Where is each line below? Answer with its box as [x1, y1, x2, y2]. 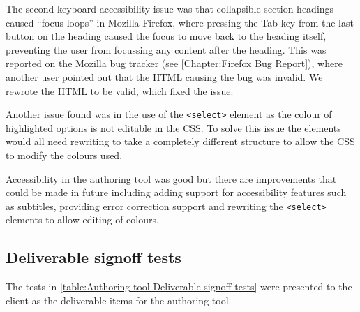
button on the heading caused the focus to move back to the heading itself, [6, 29, 327, 43]
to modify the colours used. [6, 148, 123, 162]
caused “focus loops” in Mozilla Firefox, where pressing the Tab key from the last [6, 15, 354, 29]
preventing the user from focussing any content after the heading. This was [6, 42, 327, 57]
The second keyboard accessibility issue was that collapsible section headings [6, 1, 334, 15]
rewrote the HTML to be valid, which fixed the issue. [6, 83, 234, 98]
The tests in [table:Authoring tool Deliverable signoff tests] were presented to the [6, 279, 352, 294]
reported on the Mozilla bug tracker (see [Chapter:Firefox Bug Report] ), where [6, 56, 343, 70]
